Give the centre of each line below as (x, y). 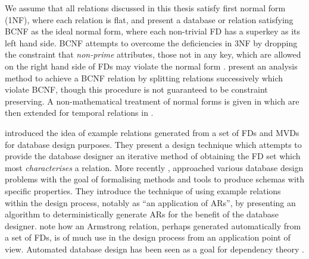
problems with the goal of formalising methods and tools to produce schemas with (155, 179)
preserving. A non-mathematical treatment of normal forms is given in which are (152, 101)
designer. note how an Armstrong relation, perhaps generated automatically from (153, 225)
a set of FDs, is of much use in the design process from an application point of (148, 237)
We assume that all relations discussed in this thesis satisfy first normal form (145, 8)
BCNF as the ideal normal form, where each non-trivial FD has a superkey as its (152, 31)
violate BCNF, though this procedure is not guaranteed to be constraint (136, 89)
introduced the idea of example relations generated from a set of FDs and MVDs (152, 132)
